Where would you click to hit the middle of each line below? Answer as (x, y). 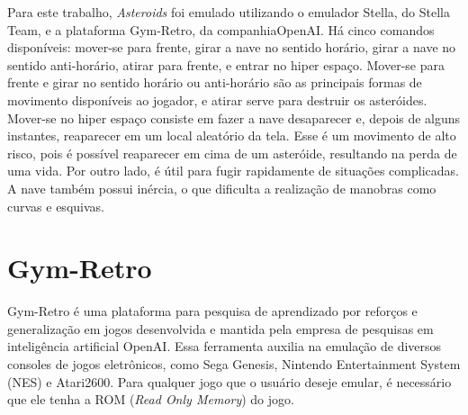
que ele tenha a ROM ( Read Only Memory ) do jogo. (151, 399)
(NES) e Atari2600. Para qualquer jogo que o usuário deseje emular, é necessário (229, 381)
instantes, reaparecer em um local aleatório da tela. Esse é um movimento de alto (232, 135)
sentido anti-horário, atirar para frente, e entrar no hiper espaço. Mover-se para (226, 64)
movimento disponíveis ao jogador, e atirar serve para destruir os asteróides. (217, 99)
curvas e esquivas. (56, 206)
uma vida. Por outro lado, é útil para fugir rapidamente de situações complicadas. (233, 171)
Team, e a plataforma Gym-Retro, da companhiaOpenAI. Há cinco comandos (221, 29)
